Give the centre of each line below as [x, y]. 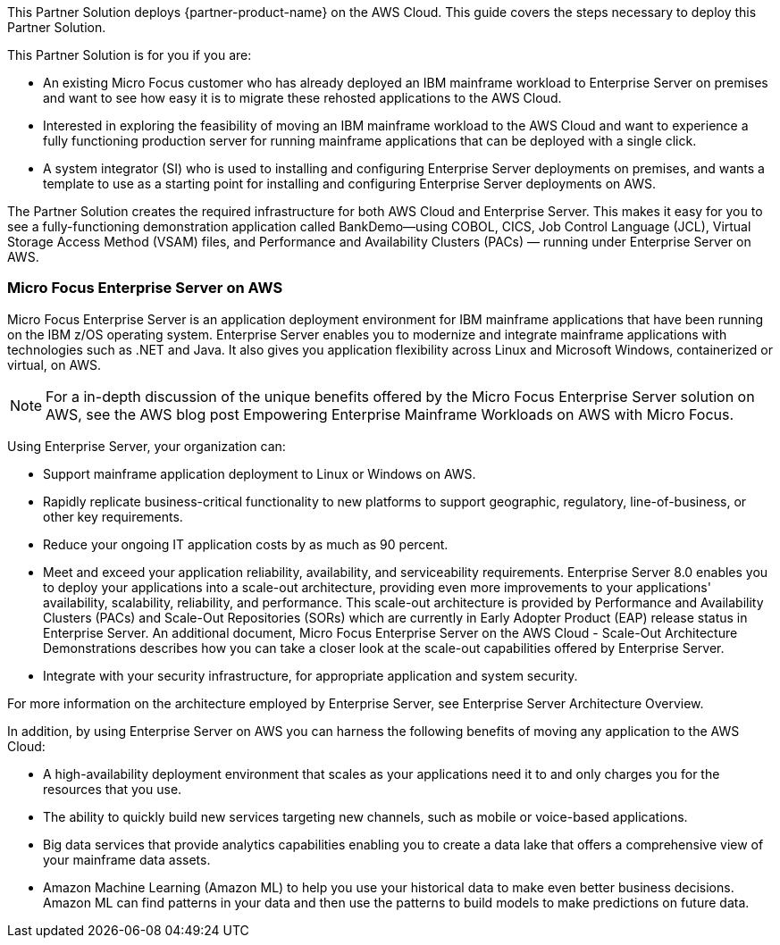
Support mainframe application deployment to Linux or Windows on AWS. [260, 473]
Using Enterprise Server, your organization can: [147, 446]
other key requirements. [113, 516]
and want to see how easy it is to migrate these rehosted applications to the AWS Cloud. [302, 98]
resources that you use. [113, 789]
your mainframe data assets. [127, 859]
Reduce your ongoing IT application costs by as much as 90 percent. [246, 544]
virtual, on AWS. [55, 364]
